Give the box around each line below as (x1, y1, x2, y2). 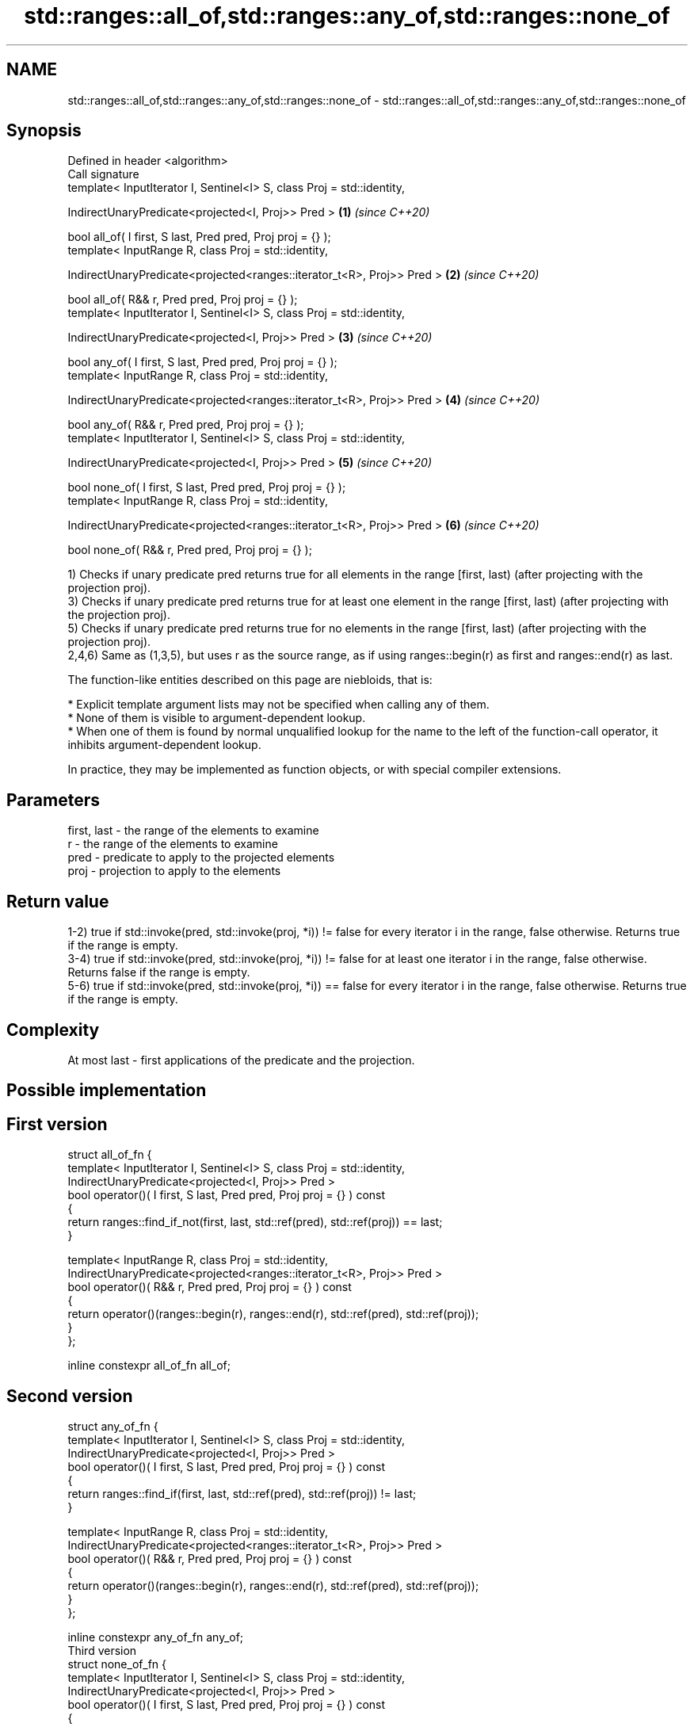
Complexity (6, 1019, 100, 1040)
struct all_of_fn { (67, 1148, 152, 1162)
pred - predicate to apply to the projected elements (67, 850, 335, 865)
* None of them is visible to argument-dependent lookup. (67, 711, 366, 725)
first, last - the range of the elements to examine (67, 823, 319, 838)
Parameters (6, 789, 100, 810)
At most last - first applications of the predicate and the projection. (67, 1053, 415, 1067)
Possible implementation (6, 1080, 207, 1101)
